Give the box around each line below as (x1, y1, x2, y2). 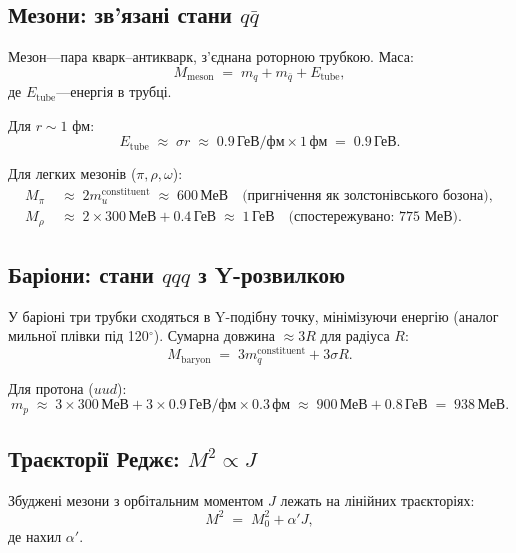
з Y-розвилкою (198, 259, 346, 290)
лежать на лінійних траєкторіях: (280, 489, 475, 510)
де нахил (8, 526, 62, 547)
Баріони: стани (8, 259, 154, 290)
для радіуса (320, 325, 390, 346)
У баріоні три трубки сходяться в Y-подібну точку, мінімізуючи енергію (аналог (8, 305, 499, 326)
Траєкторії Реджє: (8, 442, 180, 473)
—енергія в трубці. (56, 81, 172, 102)
